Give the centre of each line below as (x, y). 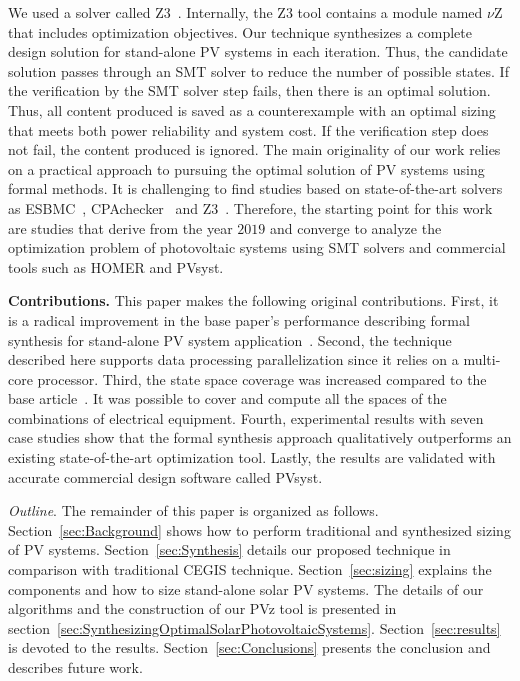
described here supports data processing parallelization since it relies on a (233, 359)
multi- (482, 359)
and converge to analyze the (356, 227)
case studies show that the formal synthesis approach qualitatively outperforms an (260, 437)
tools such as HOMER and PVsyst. (116, 266)
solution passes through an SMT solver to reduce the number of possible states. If (258, 70)
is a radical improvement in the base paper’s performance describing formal (239, 319)
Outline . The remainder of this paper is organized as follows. (193, 510)
